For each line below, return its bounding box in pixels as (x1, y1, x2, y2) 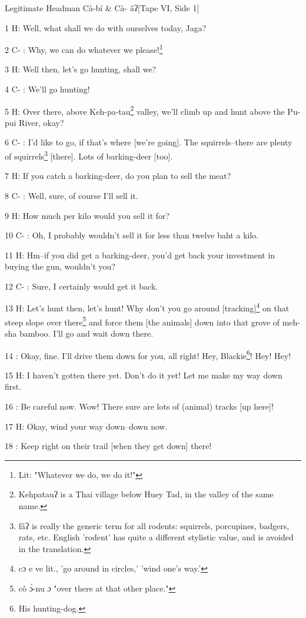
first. (5, 380, 22, 393)
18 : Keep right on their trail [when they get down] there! (5, 440, 212, 452)
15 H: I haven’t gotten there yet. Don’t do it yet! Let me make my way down (5, 368, 282, 381)
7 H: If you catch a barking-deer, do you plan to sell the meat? (5, 170, 231, 182)
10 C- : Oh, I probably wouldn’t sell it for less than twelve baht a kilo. (5, 229, 259, 241)
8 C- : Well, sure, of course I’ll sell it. (5, 189, 138, 201)
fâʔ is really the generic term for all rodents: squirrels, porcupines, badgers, (18, 519, 290, 531)
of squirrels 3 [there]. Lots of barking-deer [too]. (5, 148, 173, 162)
